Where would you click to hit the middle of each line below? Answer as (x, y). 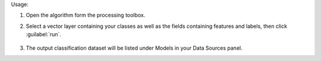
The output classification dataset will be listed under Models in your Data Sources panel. (134, 48)
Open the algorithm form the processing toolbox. (86, 15)
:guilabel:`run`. (44, 34)
